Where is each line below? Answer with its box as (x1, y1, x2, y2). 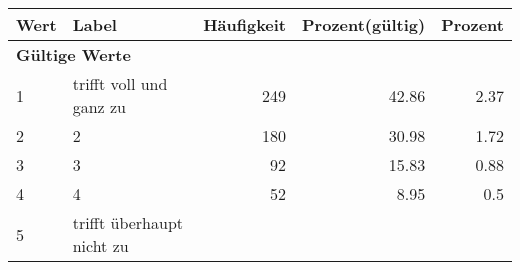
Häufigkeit (203, 13, 287, 36)
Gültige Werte (16, 43, 131, 66)
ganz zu (72, 95, 126, 118)
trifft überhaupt (72, 211, 184, 234)
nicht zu (72, 234, 129, 257)
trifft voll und (72, 72, 168, 95)
